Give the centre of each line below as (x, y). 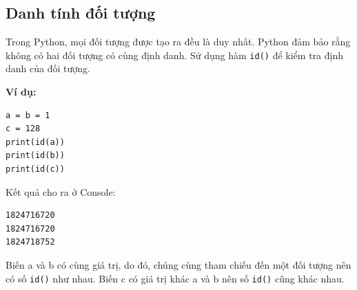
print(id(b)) (35, 156)
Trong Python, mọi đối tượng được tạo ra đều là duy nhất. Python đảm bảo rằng (178, 42)
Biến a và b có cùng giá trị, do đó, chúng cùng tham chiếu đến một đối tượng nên (178, 264)
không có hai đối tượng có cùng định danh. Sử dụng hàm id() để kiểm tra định (174, 55)
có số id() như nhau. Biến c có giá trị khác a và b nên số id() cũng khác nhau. (175, 278)
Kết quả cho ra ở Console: (61, 191)
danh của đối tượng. (48, 68)
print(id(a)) (35, 142)
